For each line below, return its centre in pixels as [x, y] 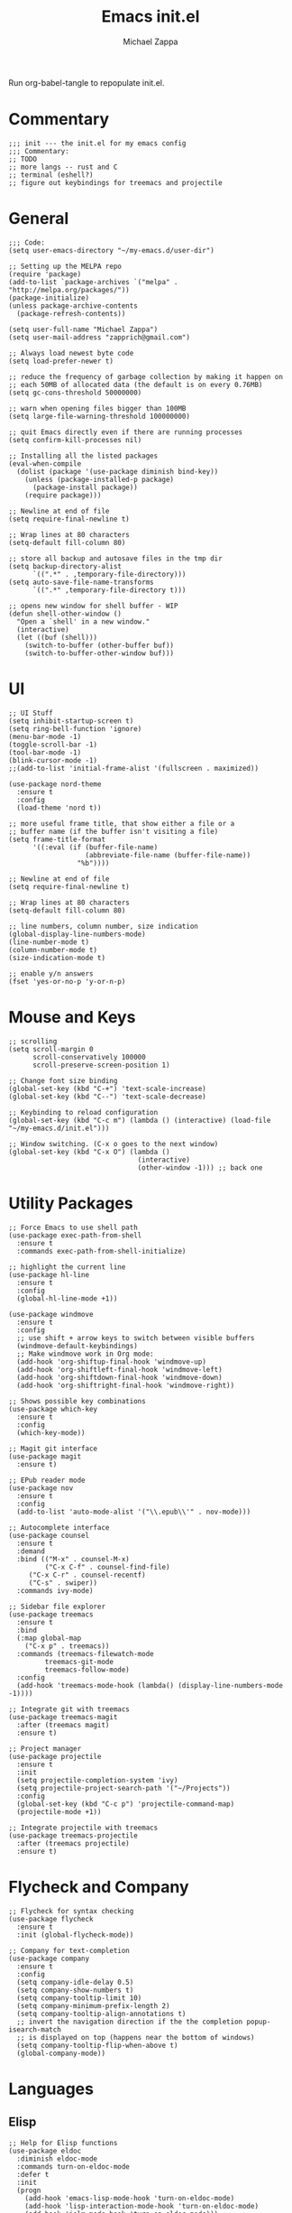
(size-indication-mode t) [57, 958]
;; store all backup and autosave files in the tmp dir [115, 558]
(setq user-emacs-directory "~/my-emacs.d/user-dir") [112, 250]
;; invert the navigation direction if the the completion [130, 2022]
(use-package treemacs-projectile [73, 1835]
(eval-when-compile [45, 463]
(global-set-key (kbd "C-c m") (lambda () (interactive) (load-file [140, 1120]
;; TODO [23, 159]
